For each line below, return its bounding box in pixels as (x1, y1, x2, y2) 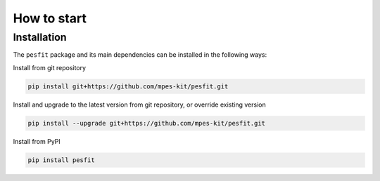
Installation (13, 31, 67, 43)
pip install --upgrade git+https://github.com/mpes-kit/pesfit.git (27, 119, 266, 127)
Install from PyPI (13, 137, 61, 145)
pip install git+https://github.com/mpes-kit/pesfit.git (27, 82, 229, 90)
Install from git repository (13, 63, 87, 72)
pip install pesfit (27, 156, 95, 164)
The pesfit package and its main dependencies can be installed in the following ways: (13, 51, 267, 59)
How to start (13, 11, 87, 26)
